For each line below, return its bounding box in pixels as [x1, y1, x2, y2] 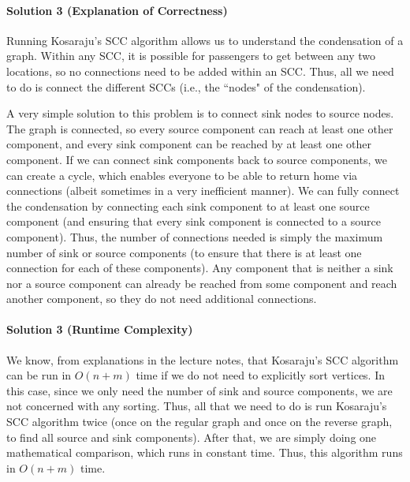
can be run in [6, 367, 72, 383]
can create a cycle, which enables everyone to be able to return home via [6, 166, 358, 183]
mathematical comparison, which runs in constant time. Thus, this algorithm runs [6, 444, 403, 461]
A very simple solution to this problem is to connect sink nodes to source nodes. [6, 105, 394, 121]
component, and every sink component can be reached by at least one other [6, 136, 372, 152]
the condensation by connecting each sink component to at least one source [6, 197, 370, 214]
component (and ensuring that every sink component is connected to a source [6, 213, 381, 230]
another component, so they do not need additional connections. [6, 290, 317, 307]
